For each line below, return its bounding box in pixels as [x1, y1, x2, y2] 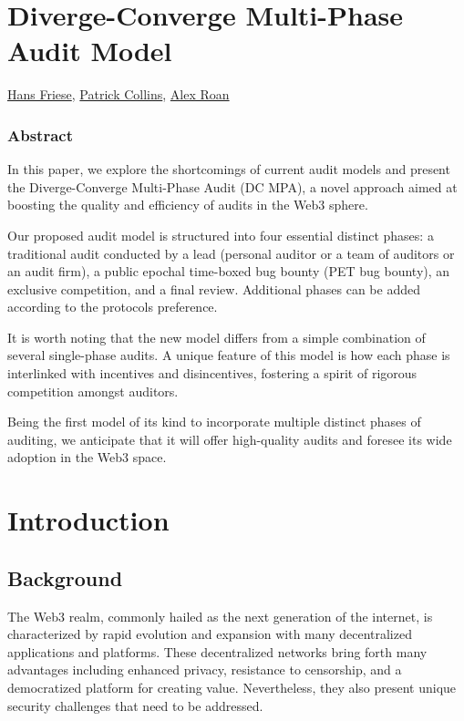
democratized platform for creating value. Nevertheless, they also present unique [7, 677, 457, 696]
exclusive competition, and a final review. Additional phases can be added [7, 279, 420, 298]
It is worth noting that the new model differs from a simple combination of [7, 327, 426, 346]
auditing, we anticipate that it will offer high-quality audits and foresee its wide [7, 429, 452, 448]
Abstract [7, 123, 73, 146]
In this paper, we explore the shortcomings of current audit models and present [7, 160, 450, 179]
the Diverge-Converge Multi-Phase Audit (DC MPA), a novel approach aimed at [7, 177, 458, 196]
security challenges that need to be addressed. [7, 695, 263, 715]
